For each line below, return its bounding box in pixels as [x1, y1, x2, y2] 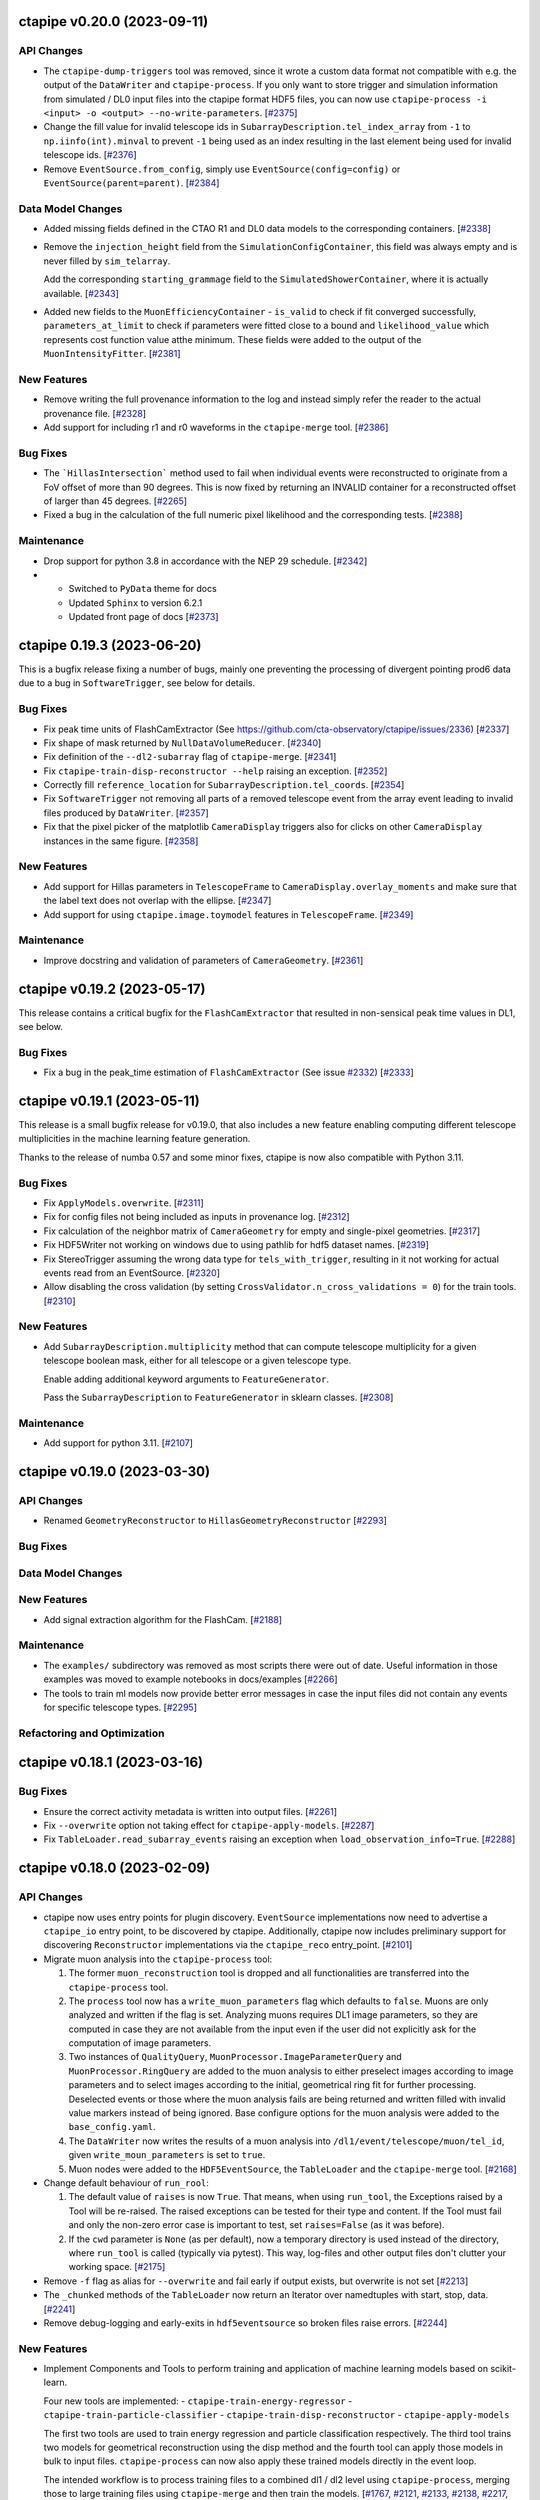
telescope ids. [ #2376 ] [43, 149, 137, 161]
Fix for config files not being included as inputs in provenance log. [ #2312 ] [43, 1211, 350, 1223]
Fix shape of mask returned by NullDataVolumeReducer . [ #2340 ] [43, 736, 322, 749]
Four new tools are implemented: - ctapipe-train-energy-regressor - [43, 2395, 353, 2407]
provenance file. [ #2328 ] [43, 407, 147, 419]
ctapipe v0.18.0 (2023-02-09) [18, 1860, 210, 1877]
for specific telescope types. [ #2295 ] [43, 1701, 197, 1713]
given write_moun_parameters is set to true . [68, 2149, 266, 2161]
